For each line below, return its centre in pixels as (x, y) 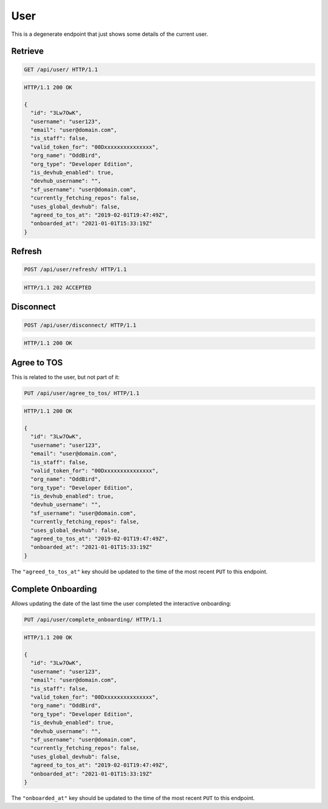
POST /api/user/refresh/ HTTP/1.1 (75, 270)
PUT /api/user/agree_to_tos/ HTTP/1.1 (82, 393)
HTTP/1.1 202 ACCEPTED (58, 287)
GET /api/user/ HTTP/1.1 (61, 69)
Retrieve (27, 51)
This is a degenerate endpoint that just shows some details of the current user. (110, 34)
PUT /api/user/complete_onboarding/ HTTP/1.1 (93, 619)
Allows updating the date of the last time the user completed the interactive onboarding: (121, 603)
